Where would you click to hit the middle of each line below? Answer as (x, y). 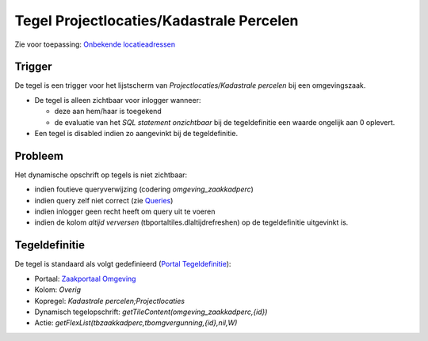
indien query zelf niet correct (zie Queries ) (104, 200)
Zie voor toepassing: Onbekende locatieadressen (95, 44)
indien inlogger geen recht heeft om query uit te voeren (125, 212)
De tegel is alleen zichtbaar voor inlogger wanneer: (118, 100)
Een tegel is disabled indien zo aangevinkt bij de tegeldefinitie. (136, 134)
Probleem (39, 155)
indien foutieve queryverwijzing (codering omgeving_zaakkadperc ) (144, 189)
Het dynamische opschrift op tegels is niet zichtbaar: (101, 175)
